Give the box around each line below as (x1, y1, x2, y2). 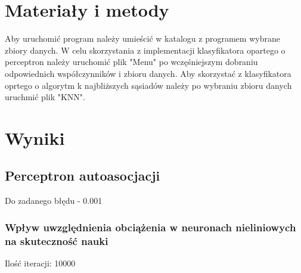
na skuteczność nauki (5, 233, 108, 248)
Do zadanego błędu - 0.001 (5, 194, 103, 207)
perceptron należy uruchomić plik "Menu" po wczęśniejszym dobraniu (5, 55, 258, 68)
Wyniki (5, 125, 65, 150)
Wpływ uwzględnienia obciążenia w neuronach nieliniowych (5, 219, 296, 234)
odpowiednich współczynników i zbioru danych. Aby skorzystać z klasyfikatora (5, 67, 291, 79)
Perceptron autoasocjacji (5, 166, 160, 185)
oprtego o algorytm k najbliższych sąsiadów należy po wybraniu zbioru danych (5, 79, 292, 91)
